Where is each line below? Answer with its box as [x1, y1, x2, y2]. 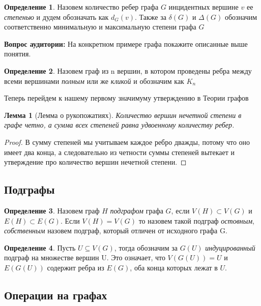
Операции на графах [4, 287, 107, 302]
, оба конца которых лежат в [130, 262, 218, 272]
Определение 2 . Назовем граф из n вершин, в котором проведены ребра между [4, 65, 252, 76]
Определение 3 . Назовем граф [4, 205, 100, 216]
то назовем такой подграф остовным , [138, 215, 254, 226]
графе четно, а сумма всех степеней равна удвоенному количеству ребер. [4, 119, 235, 130]
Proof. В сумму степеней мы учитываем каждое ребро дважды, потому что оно [4, 136, 250, 147]
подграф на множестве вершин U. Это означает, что [4, 252, 165, 263]
